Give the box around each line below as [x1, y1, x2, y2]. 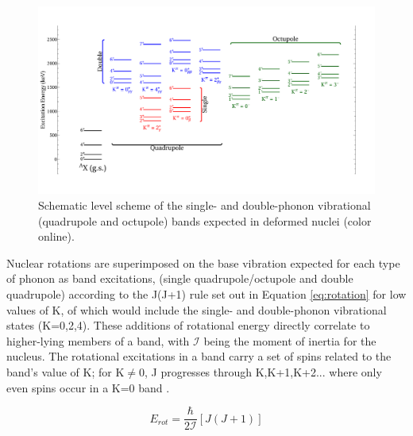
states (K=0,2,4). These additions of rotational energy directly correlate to [6, 317, 370, 334]
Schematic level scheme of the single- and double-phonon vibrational [38, 197, 371, 214]
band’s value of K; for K [6, 363, 125, 380]
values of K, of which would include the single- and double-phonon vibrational [6, 301, 387, 318]
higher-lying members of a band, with [6, 332, 190, 349]
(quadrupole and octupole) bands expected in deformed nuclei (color [38, 212, 372, 229]
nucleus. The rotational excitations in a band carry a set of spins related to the [6, 348, 392, 365]
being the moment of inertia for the [203, 332, 376, 349]
